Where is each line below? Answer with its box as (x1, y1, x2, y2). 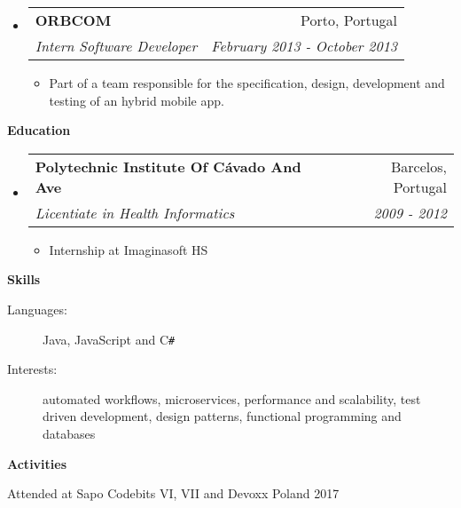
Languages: (7, 299, 67, 318)
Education (7, 121, 71, 139)
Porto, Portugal (301, 10, 398, 30)
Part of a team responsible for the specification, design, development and (49, 74, 445, 91)
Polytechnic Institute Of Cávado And (35, 155, 301, 177)
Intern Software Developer (35, 36, 198, 56)
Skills (7, 270, 41, 289)
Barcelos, (390, 155, 447, 177)
